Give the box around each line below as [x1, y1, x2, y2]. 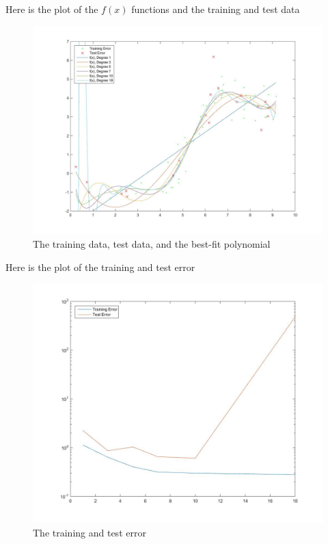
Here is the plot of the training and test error [5, 259, 195, 274]
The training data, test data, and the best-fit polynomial [33, 236, 271, 250]
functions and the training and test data [131, 2, 300, 16]
